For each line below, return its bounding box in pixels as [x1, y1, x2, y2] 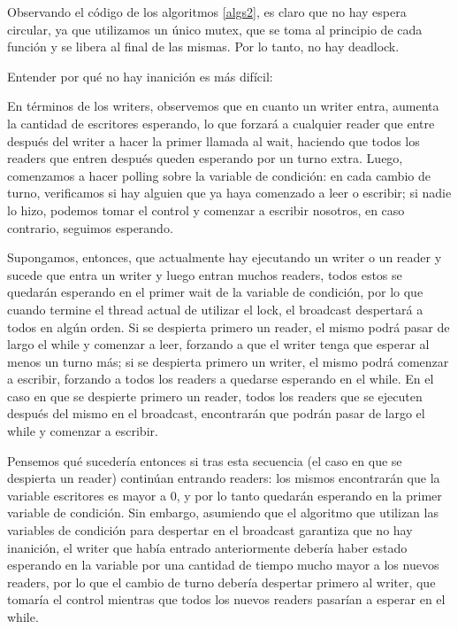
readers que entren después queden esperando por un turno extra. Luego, [7, 149, 403, 167]
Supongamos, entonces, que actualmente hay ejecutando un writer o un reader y [7, 248, 442, 267]
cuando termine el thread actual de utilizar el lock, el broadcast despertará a [7, 299, 424, 318]
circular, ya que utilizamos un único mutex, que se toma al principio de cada [7, 19, 423, 38]
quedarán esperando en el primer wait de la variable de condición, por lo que [7, 283, 424, 301]
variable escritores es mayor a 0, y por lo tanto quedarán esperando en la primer [7, 485, 442, 504]
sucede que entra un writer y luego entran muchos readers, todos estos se [7, 265, 402, 283]
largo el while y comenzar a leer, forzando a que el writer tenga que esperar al [7, 335, 430, 353]
